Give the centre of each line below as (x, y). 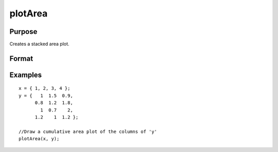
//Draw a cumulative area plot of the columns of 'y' (88, 131)
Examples (26, 75)
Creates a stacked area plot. (39, 44)
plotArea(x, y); (39, 139)
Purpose (23, 32)
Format (21, 58)
